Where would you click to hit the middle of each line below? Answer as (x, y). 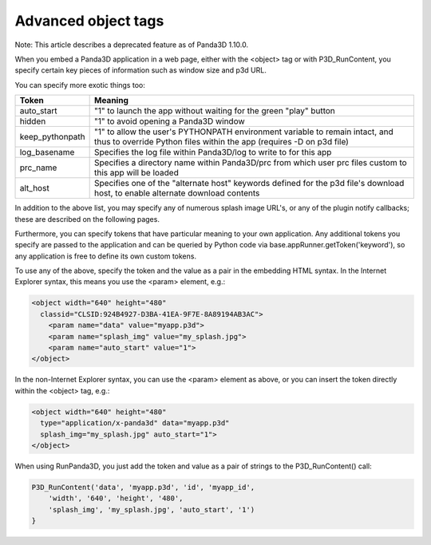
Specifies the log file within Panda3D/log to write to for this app (213, 152)
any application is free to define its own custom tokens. (106, 256)
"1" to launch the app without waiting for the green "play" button (215, 111)
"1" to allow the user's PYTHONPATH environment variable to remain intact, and (244, 132)
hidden (33, 121)
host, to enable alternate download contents (177, 193)
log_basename (47, 152)
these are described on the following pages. (87, 219)
